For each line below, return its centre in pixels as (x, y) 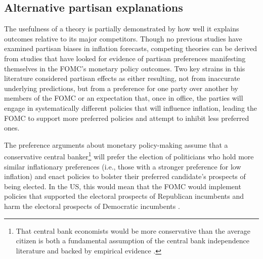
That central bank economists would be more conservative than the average (133, 230)
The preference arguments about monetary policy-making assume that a (116, 144)
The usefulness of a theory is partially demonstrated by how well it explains (122, 29)
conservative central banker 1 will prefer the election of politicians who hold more (129, 156)
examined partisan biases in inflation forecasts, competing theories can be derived (130, 48)
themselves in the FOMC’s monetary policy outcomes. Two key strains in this (125, 68)
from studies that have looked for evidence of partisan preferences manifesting (125, 58)
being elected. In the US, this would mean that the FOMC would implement (123, 186)
